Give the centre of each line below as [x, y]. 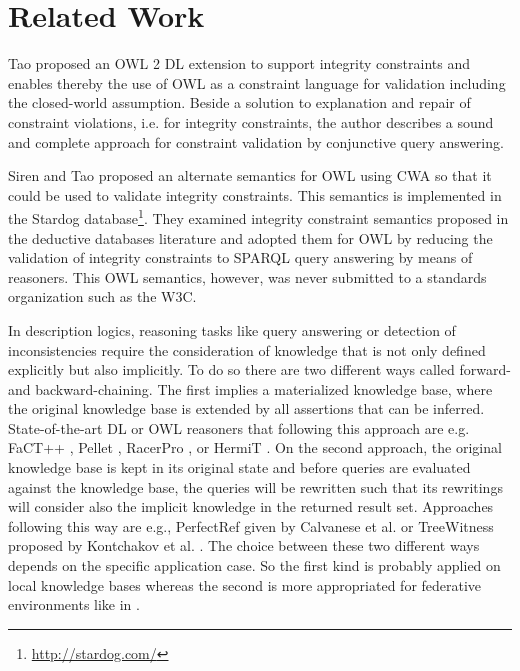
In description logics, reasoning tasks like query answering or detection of [232, 329]
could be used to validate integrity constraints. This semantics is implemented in [255, 194]
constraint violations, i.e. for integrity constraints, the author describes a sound [251, 121]
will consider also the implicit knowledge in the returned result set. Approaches [251, 506]
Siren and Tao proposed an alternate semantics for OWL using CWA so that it [250, 175]
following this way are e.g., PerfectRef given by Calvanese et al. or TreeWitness [251, 525]
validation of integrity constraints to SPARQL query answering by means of [240, 257]
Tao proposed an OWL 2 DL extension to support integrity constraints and [239, 63]
